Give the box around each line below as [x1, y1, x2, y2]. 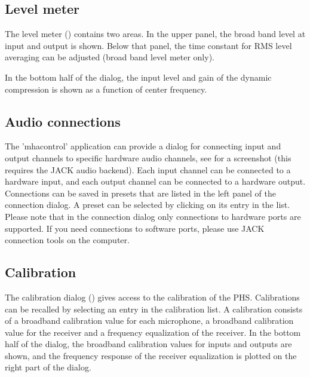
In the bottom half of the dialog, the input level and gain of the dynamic [5, 71, 272, 83]
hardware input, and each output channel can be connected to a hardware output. [5, 175, 306, 188]
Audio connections [5, 112, 121, 130]
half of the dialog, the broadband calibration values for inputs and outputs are [5, 338, 292, 350]
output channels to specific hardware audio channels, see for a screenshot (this [5, 151, 291, 164]
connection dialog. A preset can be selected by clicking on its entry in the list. [5, 198, 290, 211]
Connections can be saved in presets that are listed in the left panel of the [5, 186, 276, 199]
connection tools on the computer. [5, 234, 130, 246]
